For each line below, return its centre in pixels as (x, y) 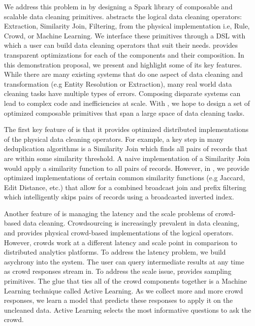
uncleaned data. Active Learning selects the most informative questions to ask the (127, 310)
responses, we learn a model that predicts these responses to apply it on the (118, 300)
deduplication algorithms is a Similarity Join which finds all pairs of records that (126, 148)
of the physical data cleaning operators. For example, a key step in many (114, 139)
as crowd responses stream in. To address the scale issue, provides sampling (118, 271)
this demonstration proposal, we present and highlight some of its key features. (123, 64)
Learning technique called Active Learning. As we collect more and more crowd (124, 290)
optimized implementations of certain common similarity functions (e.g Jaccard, (125, 178)
